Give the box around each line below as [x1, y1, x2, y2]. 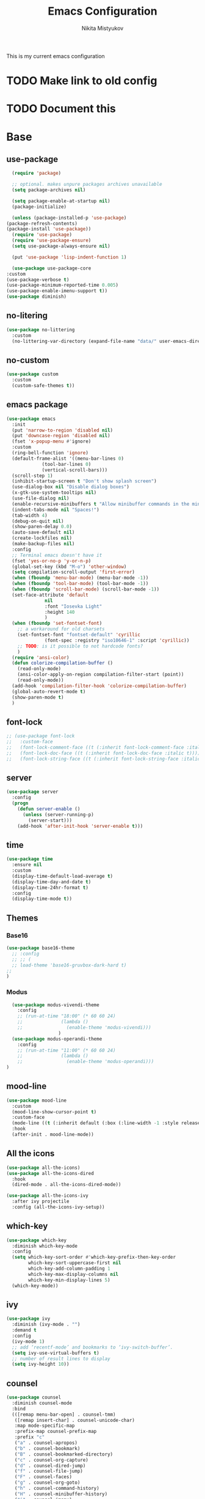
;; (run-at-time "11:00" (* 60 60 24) [17, 1047, 116, 1053]
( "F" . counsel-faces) [14, 1474, 72, 1480]
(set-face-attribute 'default [12, 592, 88, 598]
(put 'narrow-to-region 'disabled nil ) [12, 427, 113, 433]
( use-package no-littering [6, 326, 75, 333]
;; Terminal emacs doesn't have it [12, 552, 103, 558]
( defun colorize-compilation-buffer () [12, 660, 113, 666]
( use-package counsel [6, 1394, 62, 1401]
